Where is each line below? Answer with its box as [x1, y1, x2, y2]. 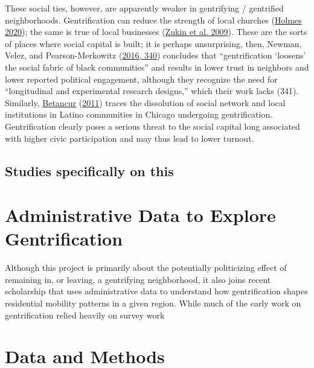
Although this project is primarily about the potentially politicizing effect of [5, 261, 287, 274]
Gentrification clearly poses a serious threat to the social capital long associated [5, 119, 300, 132]
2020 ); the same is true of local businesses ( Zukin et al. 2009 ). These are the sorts [5, 25, 307, 38]
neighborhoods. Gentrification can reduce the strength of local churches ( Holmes [5, 13, 302, 26]
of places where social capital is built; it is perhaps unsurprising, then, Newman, [5, 37, 302, 49]
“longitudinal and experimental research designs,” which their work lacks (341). [5, 84, 299, 97]
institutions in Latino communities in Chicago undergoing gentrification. [5, 108, 273, 121]
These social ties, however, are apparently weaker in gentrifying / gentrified [5, 2, 284, 14]
